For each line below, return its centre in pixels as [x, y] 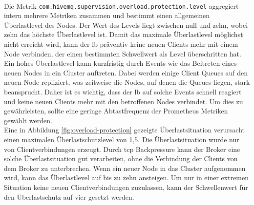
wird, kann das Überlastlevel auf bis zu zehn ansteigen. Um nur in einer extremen [127, 177]
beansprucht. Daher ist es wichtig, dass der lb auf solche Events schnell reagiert [123, 92]
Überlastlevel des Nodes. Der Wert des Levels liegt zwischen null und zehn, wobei [126, 25]
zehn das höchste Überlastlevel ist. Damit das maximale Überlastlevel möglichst [124, 34]
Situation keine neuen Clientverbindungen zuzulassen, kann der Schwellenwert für [126, 187]
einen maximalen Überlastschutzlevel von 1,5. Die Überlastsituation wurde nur [122, 139]
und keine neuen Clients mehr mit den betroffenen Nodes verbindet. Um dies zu [124, 101]
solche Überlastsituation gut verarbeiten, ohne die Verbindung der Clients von [121, 158]
